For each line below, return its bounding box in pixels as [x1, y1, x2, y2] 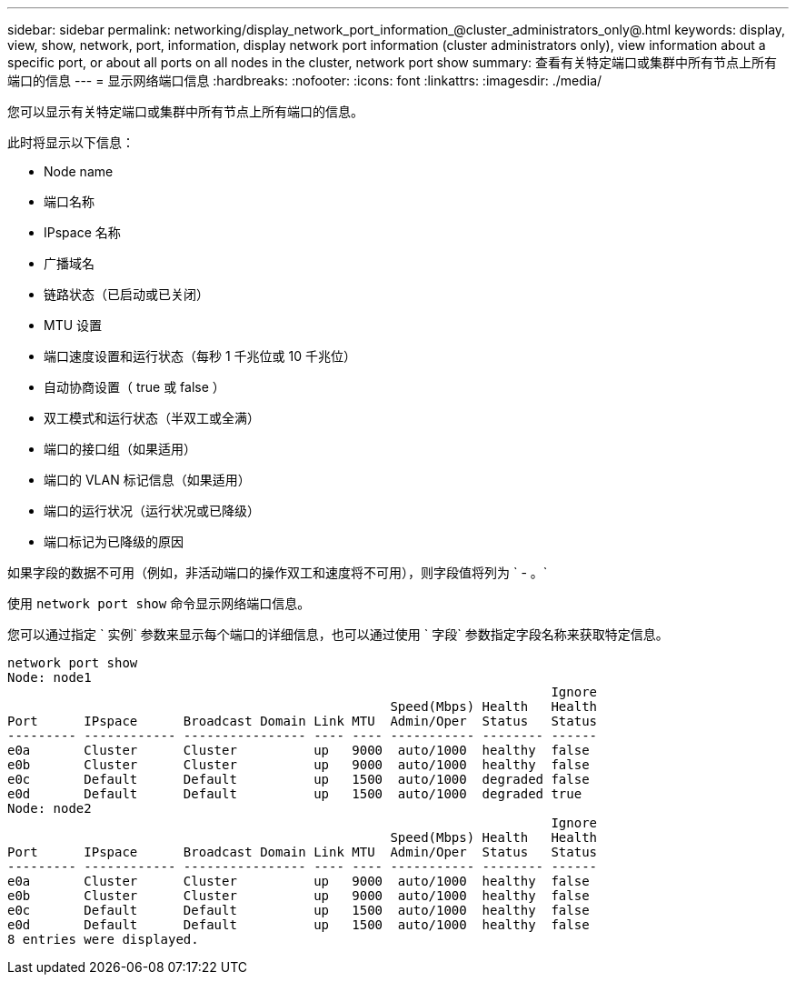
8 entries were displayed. [7, 932, 199, 947]
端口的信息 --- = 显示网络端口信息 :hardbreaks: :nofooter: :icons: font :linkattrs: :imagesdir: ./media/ [7, 73, 602, 88]
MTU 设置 [44, 317, 103, 333]
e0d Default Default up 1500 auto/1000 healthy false [7, 917, 590, 932]
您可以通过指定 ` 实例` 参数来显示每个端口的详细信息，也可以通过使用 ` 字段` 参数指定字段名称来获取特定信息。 [7, 626, 669, 642]
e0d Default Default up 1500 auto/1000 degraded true [7, 787, 582, 801]
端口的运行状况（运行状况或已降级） [44, 503, 260, 518]
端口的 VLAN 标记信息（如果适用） [44, 472, 251, 487]
